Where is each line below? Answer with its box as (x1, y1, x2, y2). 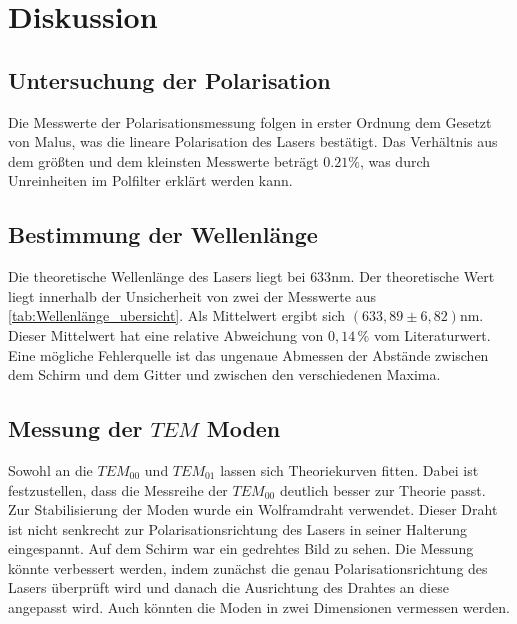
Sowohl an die (8, 459, 93, 480)
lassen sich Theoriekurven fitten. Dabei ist (220, 459, 479, 480)
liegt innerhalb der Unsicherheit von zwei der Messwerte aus (8, 285, 376, 306)
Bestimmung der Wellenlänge (8, 219, 318, 250)
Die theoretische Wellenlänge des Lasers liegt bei (8, 266, 306, 287)
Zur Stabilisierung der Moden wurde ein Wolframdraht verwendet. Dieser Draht (8, 499, 498, 520)
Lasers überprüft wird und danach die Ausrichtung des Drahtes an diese (8, 577, 449, 598)
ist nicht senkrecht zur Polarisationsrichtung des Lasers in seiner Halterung (8, 518, 467, 539)
